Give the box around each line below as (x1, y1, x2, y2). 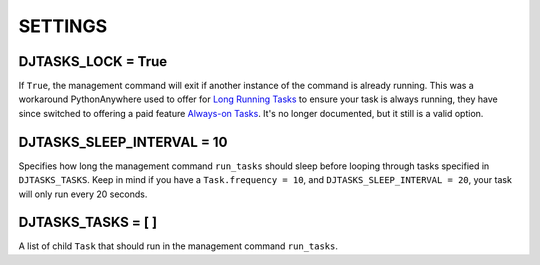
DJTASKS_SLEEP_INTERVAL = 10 (18, 133, 228, 150)
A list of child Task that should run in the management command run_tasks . (18, 240, 339, 252)
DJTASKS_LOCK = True (18, 53, 168, 70)
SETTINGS (18, 15, 108, 37)
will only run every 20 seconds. (18, 188, 148, 200)
